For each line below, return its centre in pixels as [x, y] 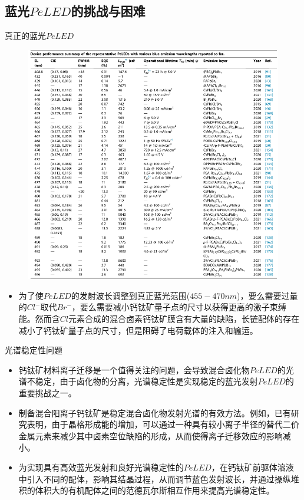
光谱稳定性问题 [34, 350]
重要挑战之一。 [47, 392]
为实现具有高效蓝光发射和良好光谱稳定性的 [101, 467]
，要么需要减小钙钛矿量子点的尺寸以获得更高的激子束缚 [179, 307]
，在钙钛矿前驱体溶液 [252, 467]
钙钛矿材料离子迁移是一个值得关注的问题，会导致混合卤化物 [134, 369]
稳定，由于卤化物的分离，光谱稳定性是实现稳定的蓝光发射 [146, 381]
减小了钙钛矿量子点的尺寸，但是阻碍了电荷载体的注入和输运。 [138, 330]
